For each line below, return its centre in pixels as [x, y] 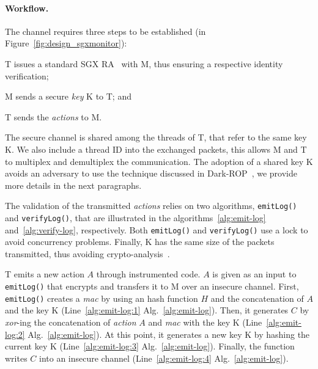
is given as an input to [254, 274]
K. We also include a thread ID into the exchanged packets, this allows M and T [156, 149]
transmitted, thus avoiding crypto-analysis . [87, 253]
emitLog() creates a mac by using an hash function [102, 298]
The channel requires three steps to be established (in [105, 31]
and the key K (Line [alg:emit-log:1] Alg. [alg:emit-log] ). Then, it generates [147, 310]
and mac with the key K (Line [205, 322]
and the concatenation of [257, 298]
